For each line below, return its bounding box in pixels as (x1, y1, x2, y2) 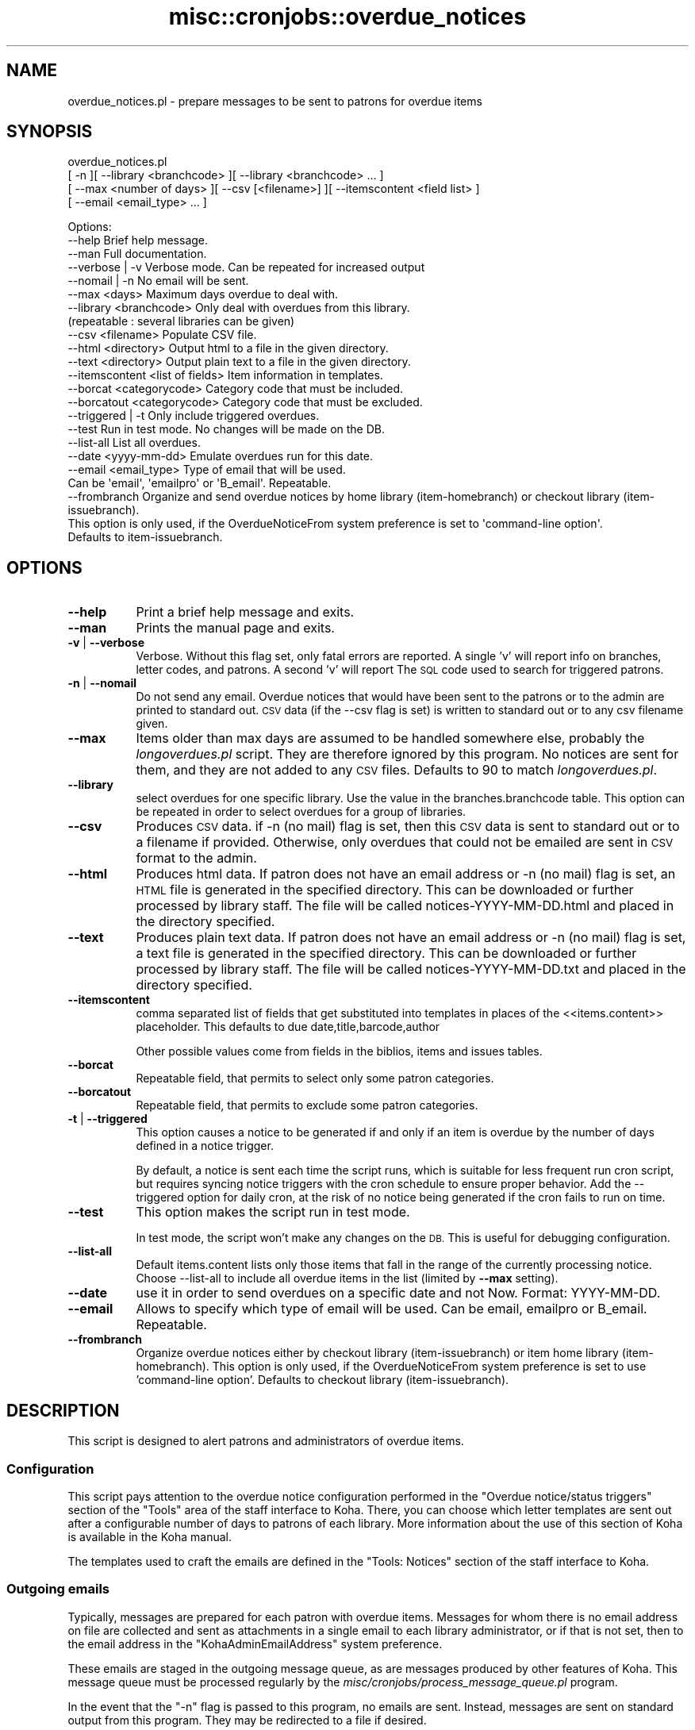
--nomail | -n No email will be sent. (67, 274, 249, 288)
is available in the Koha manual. (67, 1529, 232, 1544)
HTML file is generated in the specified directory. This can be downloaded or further (136, 882, 634, 898)
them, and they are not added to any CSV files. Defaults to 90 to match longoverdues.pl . (136, 762, 658, 778)
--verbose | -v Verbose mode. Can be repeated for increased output (67, 260, 425, 275)
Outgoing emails (6, 1581, 110, 1597)
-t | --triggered (67, 1112, 148, 1126)
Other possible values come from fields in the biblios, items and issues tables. (136, 1044, 543, 1059)
